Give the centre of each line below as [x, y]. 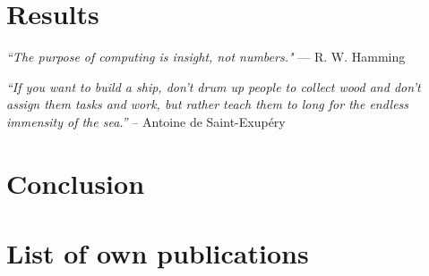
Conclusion [76, 183]
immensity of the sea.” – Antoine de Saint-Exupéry [146, 121]
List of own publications [158, 253]
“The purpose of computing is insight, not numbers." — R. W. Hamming [206, 57]
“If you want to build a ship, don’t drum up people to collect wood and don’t [214, 86]
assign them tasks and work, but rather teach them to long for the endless [208, 104]
